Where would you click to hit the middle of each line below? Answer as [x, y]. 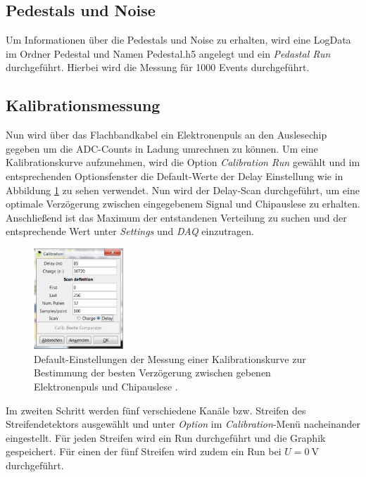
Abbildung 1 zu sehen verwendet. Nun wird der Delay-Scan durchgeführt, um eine [183, 190]
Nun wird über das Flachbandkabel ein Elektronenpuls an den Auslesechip [166, 135]
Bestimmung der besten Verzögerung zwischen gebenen [152, 373]
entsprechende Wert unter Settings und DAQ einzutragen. [130, 231]
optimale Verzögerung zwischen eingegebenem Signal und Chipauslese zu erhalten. [183, 204]
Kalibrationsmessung [83, 105]
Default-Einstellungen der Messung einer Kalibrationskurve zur [170, 358]
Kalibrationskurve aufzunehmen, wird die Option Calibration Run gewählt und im [183, 162]
